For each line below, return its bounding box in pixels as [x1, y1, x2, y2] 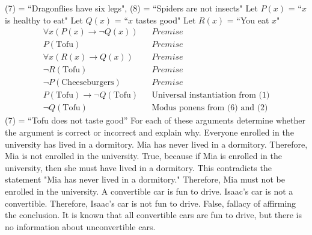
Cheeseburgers [61, 78, 114, 87]
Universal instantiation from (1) [151, 91, 270, 100]
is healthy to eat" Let [5, 13, 83, 26]
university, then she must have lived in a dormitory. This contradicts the [5, 161, 272, 174]
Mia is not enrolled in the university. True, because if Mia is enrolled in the [5, 149, 282, 162]
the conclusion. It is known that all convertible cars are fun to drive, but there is [5, 208, 302, 221]
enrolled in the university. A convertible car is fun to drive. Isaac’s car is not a [5, 184, 293, 197]
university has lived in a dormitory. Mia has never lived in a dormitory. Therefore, [5, 137, 308, 150]
